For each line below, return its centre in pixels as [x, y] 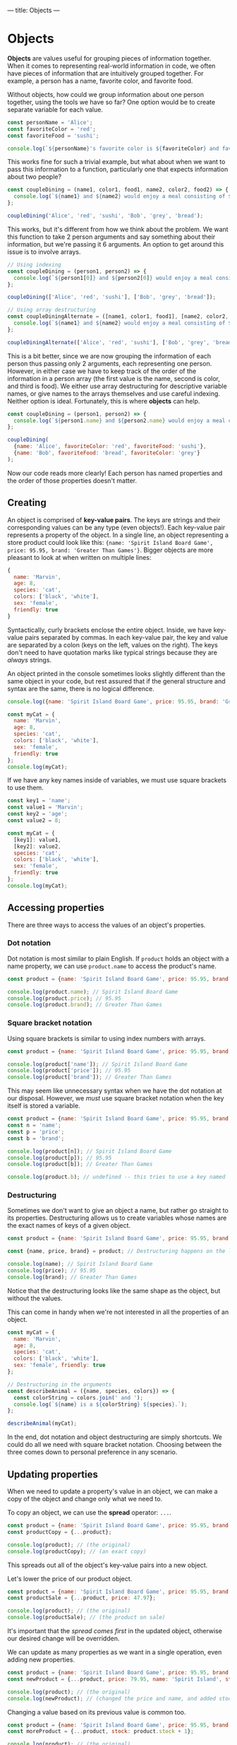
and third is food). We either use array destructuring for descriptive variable [117, 386]
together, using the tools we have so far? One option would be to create [111, 102]
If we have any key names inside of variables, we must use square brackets [117, 780]
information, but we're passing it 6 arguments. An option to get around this [116, 244]
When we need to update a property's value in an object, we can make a [113, 1491]
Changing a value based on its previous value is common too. [97, 1712]
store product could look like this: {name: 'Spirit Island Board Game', [110, 542]
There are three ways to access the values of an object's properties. [107, 924]
